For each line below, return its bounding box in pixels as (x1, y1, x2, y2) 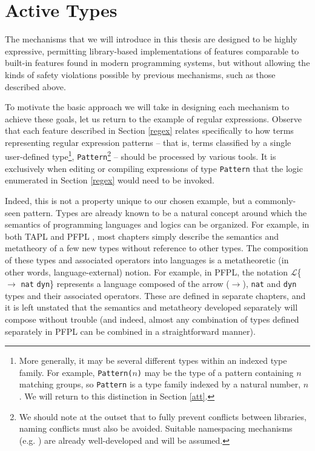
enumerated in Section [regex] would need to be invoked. (5, 174, 214, 186)
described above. (5, 80, 66, 93)
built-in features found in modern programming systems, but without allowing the (5, 56, 310, 69)
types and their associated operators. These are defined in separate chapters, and (5, 289, 306, 301)
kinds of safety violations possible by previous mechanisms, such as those (5, 68, 276, 81)
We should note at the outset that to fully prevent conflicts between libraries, (19, 410, 307, 423)
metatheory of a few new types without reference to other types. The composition (5, 242, 308, 254)
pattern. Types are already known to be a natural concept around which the (23, 206, 307, 219)
